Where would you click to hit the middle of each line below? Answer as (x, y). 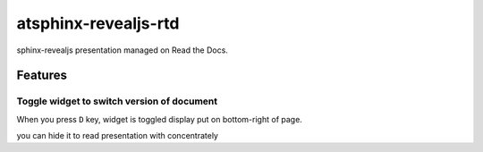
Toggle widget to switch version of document (117, 101)
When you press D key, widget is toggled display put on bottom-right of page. (160, 119)
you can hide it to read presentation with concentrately (118, 136)
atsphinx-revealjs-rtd (98, 23)
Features (42, 76)
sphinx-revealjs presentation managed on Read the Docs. (122, 50)
